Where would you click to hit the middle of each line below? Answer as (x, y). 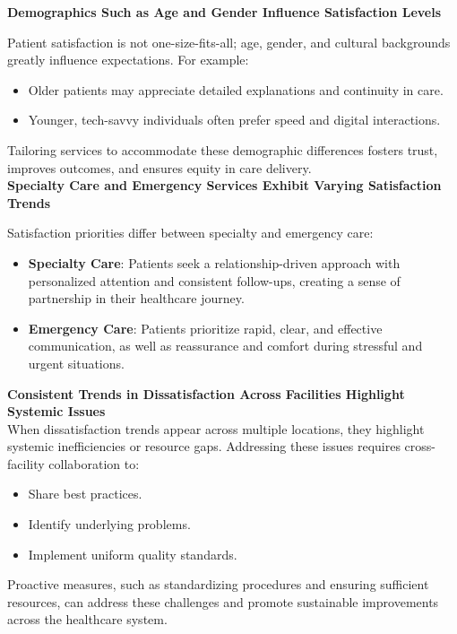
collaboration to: (94, 463)
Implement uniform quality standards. (133, 554)
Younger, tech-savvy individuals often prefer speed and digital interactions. (234, 120)
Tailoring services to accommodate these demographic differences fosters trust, (223, 149)
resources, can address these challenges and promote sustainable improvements (223, 601)
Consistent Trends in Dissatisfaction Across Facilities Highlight (206, 393)
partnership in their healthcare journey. (136, 298)
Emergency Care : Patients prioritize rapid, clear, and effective (205, 328)
